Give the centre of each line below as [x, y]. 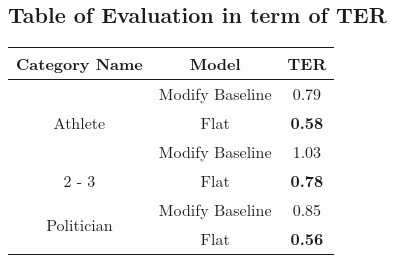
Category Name [79, 64]
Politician [79, 224]
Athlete [79, 123]
